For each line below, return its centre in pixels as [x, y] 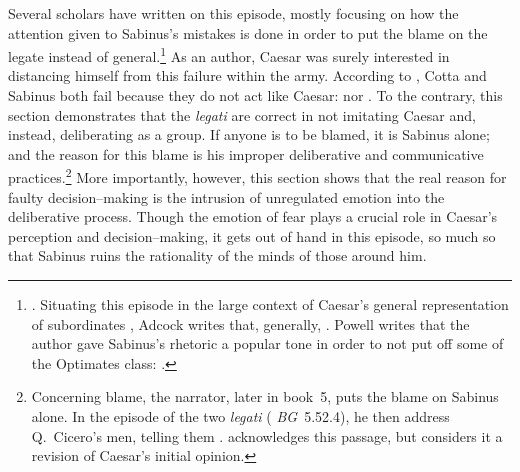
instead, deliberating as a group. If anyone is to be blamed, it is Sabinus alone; [249, 134]
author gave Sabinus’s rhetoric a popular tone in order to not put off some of [267, 343]
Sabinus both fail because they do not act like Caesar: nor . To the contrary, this [255, 95]
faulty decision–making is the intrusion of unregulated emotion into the [226, 196]
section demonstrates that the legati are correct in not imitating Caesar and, [242, 114]
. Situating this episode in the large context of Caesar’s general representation [270, 304]
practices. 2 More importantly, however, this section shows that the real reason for [257, 176]
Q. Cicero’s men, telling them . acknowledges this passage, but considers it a [267, 435]
